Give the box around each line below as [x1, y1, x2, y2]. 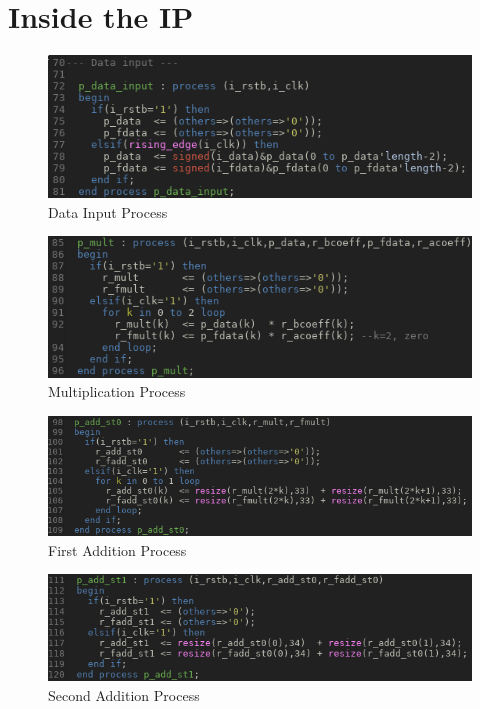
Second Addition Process [48, 684, 200, 705]
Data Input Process [48, 201, 168, 222]
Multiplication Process [48, 381, 186, 402]
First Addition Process [48, 539, 187, 560]
